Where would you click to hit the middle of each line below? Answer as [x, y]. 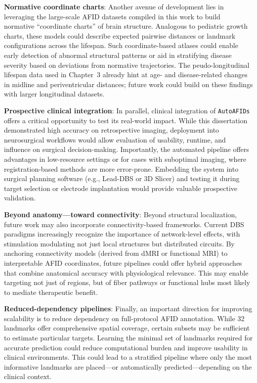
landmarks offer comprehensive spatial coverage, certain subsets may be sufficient [127, 328]
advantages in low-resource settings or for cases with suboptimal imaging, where [125, 159]
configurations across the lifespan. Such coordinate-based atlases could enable [121, 45]
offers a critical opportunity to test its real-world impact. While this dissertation [126, 120]
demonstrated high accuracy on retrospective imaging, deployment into [112, 130]
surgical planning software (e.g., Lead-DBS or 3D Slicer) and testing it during [122, 178]
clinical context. [28, 376]
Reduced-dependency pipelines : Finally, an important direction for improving [128, 309]
